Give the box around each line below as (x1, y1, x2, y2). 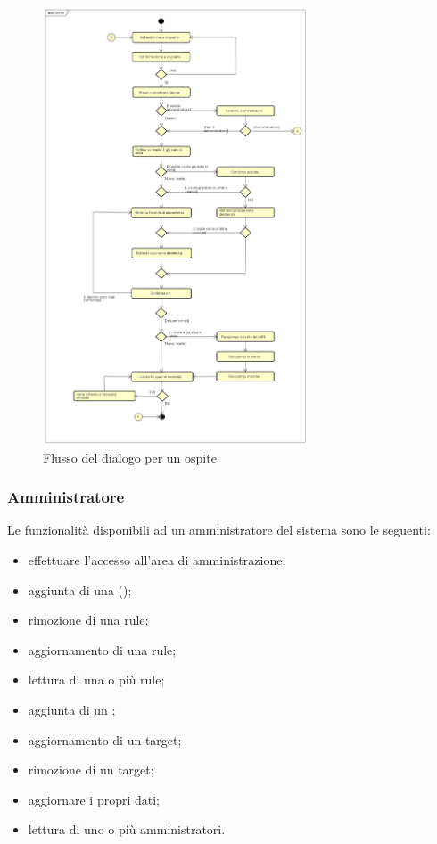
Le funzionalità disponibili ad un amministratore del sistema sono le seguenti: (7, 520, 431, 539)
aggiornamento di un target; (28, 730, 182, 749)
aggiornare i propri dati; (28, 790, 160, 808)
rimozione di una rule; (28, 610, 149, 629)
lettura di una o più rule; (28, 670, 165, 689)
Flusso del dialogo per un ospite (43, 447, 217, 466)
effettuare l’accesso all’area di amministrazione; (28, 550, 286, 569)
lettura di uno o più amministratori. (28, 820, 226, 839)
